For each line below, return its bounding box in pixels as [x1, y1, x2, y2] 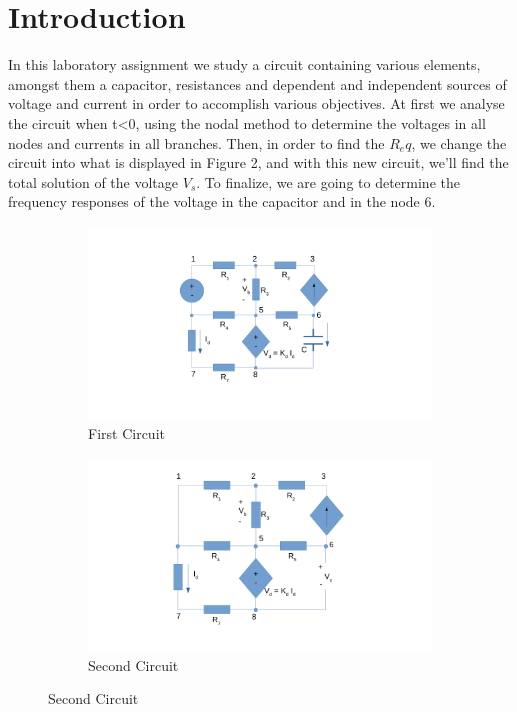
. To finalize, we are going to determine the [196, 171, 460, 192]
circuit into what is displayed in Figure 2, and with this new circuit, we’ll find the [8, 152, 509, 173]
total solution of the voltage [8, 171, 179, 192]
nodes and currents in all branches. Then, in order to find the [8, 132, 385, 153]
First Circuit [88, 422, 165, 443]
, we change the [411, 132, 507, 153]
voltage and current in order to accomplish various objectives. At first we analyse [8, 93, 505, 114]
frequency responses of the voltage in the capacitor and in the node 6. [8, 191, 436, 212]
